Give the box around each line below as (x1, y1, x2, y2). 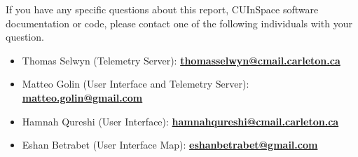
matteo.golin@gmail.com (22, 90, 143, 104)
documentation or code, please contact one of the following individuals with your (6, 15, 352, 30)
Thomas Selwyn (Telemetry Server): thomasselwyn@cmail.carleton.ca (22, 53, 340, 67)
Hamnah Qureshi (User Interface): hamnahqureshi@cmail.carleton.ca (22, 114, 339, 128)
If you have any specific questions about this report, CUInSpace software (6, 2, 319, 16)
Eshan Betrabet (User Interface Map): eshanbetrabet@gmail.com (22, 137, 318, 152)
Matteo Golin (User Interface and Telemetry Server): (22, 76, 249, 91)
